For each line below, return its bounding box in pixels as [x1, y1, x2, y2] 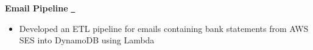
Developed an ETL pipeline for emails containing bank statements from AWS [19, 22, 309, 34]
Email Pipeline [5, 2, 68, 14]
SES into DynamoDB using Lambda [19, 34, 155, 46]
